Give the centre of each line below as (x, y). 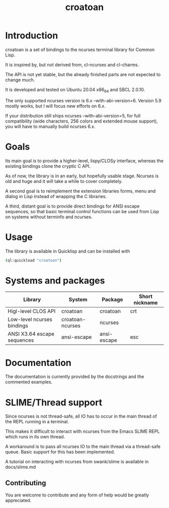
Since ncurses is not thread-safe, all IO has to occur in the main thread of (81, 416)
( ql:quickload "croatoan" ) (33, 260)
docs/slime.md (21, 467)
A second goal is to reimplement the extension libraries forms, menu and (80, 191)
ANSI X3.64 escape (31, 334)
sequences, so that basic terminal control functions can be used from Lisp (82, 211)
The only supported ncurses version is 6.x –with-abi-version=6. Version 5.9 (83, 100)
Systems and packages (55, 280)
